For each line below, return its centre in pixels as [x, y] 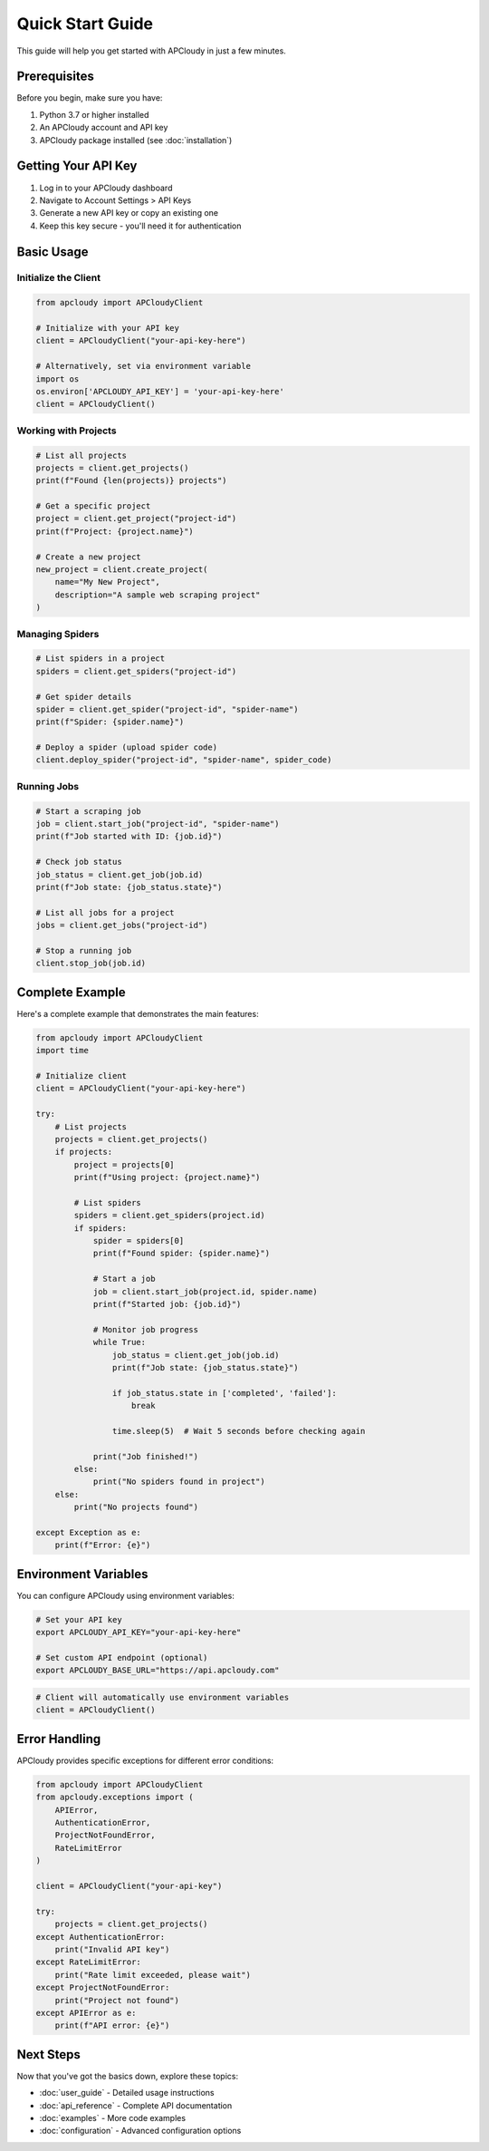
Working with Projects [67, 431]
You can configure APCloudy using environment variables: [125, 1595]
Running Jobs [48, 786]
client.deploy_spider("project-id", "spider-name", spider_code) [184, 760]
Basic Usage [53, 252]
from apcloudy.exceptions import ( [115, 1797]
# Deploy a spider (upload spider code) [126, 747]
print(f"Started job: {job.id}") [167, 1304]
